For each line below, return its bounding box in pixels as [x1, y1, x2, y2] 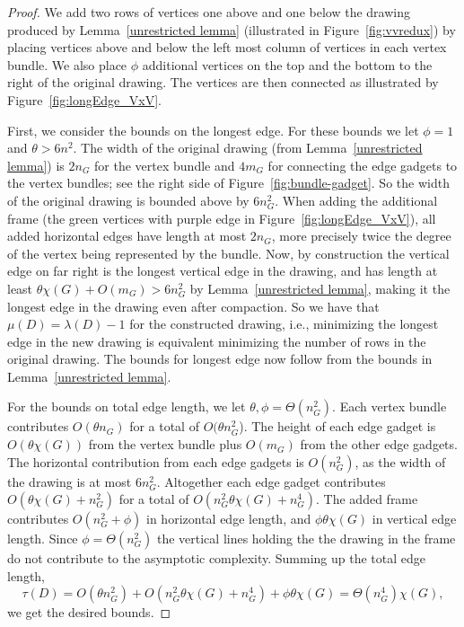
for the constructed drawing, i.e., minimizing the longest [129, 314, 439, 333]
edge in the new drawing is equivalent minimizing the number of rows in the [7, 331, 426, 350]
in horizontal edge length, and [146, 509, 311, 528]
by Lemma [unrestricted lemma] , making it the [189, 278, 451, 297]
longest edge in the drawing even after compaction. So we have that [7, 296, 380, 315]
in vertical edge [372, 509, 457, 528]
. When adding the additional [275, 190, 438, 209]
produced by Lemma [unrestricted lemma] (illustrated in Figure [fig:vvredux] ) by [7, 20, 456, 39]
